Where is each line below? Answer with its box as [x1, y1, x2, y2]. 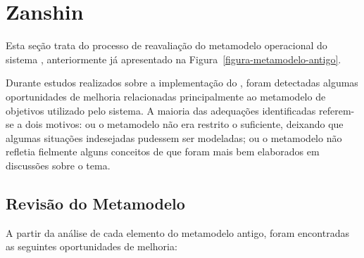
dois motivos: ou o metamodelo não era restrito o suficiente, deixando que [25, 117, 344, 131]
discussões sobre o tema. [6, 157, 111, 172]
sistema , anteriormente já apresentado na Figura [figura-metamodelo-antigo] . [6, 51, 341, 66]
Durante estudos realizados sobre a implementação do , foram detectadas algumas [6, 75, 358, 90]
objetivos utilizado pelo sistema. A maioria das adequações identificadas [6, 103, 316, 117]
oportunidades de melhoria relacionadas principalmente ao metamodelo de [6, 89, 326, 103]
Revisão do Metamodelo [6, 192, 185, 214]
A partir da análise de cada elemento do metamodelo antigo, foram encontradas [6, 225, 349, 240]
